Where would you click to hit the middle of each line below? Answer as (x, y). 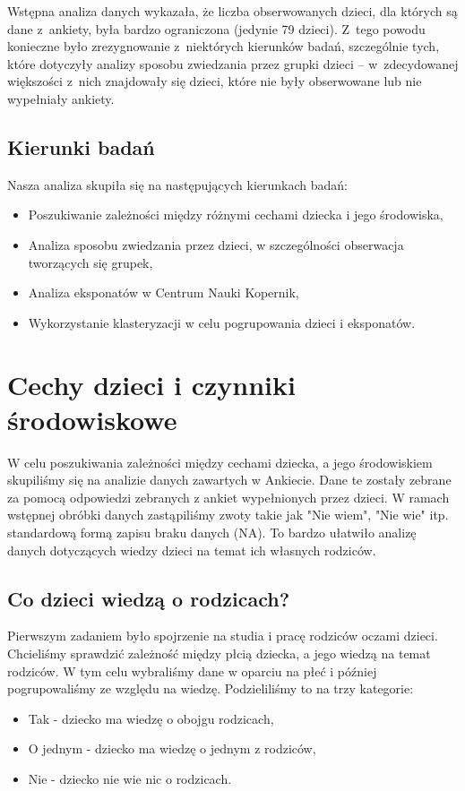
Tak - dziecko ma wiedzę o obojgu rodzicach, (151, 718)
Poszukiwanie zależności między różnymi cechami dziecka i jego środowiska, (236, 215)
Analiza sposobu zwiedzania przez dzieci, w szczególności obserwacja (216, 244)
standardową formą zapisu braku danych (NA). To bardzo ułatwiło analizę (212, 533)
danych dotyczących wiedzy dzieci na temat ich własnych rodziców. (192, 550)
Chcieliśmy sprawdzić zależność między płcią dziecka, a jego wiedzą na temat (219, 653)
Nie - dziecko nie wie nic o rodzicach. (130, 778)
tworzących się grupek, (90, 262)
